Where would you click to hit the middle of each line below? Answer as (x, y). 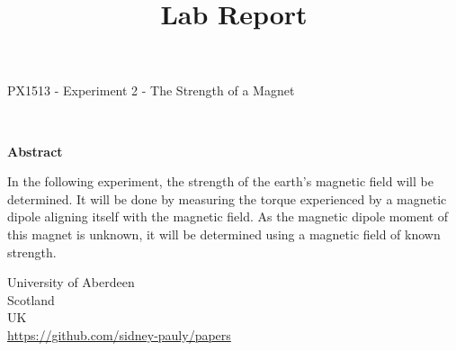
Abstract (35, 151)
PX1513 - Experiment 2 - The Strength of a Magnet (151, 90)
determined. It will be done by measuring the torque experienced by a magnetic (227, 198)
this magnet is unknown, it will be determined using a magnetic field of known (224, 234)
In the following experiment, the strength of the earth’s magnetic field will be (220, 181)
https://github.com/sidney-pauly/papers (119, 334)
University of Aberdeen (71, 282)
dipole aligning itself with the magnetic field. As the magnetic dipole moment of (228, 216)
